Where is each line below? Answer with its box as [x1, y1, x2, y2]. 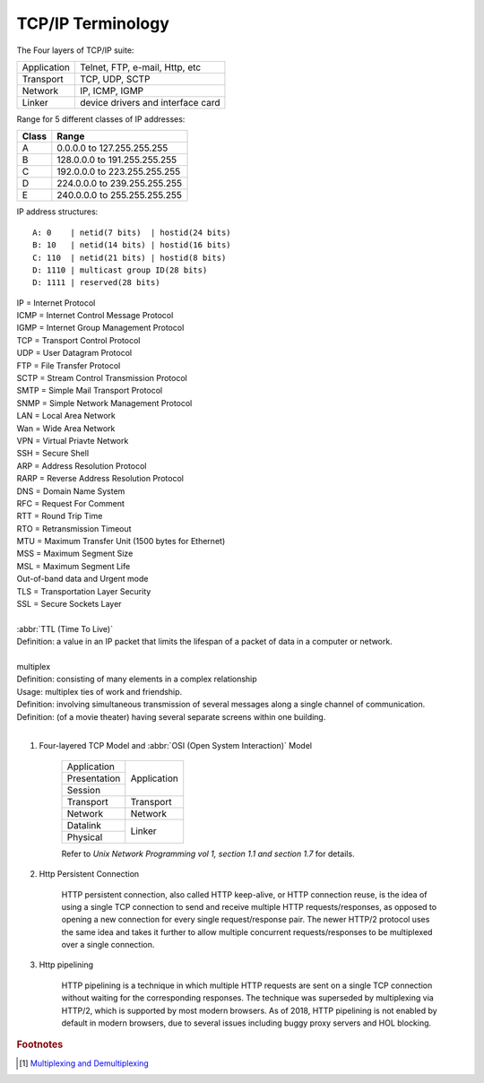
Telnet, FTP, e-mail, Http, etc [80, 61, 202, 74]
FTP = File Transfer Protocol [16, 360, 121, 371]
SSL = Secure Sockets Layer [16, 599, 122, 610]
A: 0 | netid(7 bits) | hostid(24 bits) [32, 227, 232, 238]
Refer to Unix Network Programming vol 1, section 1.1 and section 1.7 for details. [61, 848, 355, 859]
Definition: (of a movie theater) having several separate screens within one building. [16, 711, 326, 722]
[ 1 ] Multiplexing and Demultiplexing [19, 1058, 150, 1069]
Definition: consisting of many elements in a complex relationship [16, 673, 257, 685]
